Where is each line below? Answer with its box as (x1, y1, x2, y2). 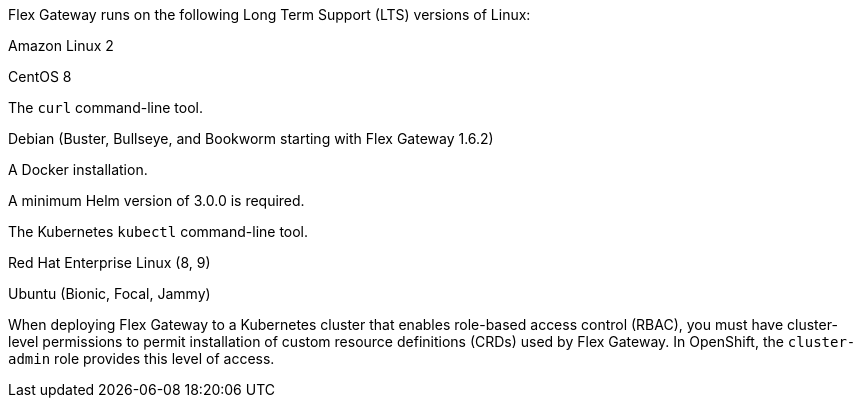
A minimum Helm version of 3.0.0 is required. (8, 192, 305, 209)
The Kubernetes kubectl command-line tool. (8, 223, 309, 240)
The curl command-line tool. (8, 99, 203, 116)
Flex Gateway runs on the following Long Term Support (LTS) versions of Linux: (8, 6, 531, 23)
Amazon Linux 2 (8, 37, 114, 54)
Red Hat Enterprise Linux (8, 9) (8, 254, 211, 271)
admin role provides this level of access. (8, 350, 275, 367)
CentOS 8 (8, 68, 72, 85)
